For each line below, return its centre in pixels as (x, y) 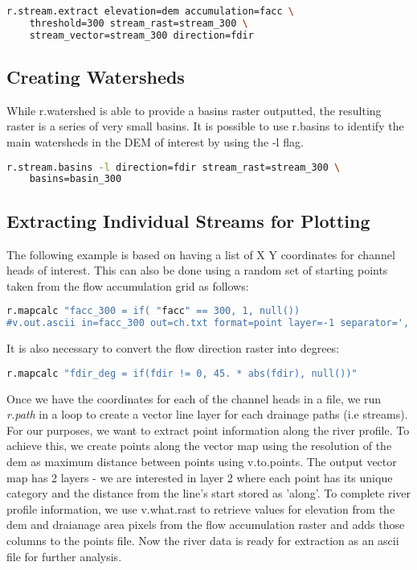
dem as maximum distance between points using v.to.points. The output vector (202, 461)
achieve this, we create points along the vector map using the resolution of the (199, 446)
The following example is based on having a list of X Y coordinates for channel (201, 254)
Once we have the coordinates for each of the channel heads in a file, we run (194, 398)
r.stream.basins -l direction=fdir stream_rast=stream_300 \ (174, 167)
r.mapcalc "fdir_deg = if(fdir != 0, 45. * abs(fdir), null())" (182, 373)
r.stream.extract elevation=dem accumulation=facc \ (150, 11)
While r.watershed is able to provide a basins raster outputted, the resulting (194, 110)
